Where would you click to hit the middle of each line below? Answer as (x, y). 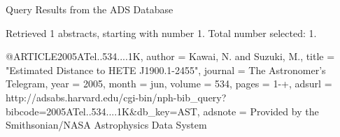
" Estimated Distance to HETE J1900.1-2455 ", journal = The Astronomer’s (166, 70)
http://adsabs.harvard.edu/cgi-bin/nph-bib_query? (116, 97)
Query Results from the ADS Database (90, 9)
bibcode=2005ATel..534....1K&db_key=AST (101, 111)
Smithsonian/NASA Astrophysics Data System (106, 125)
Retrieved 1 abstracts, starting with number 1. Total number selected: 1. (161, 33)
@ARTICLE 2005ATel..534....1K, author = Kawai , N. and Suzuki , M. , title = (170, 56)
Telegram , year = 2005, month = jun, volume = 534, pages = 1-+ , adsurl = (169, 84)
